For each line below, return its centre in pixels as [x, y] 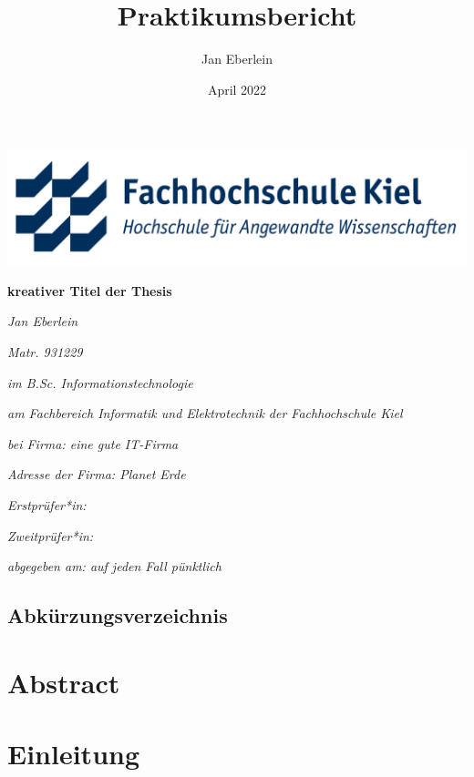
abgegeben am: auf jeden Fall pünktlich [114, 566]
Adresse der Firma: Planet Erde [97, 474]
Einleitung [74, 754]
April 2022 [237, 89]
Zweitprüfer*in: [51, 535]
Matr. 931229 [45, 352]
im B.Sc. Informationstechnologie [100, 382]
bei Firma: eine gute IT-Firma [93, 443]
